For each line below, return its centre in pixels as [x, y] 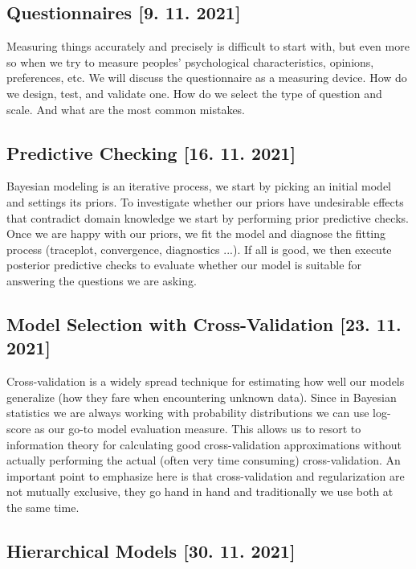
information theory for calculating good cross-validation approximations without [204, 444]
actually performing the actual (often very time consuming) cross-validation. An [204, 460]
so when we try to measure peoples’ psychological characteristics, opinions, [190, 61]
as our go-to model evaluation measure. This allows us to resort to [198, 428]
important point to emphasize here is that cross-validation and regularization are [206, 475]
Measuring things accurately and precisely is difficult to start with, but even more [208, 46]
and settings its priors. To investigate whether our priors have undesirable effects [205, 201]
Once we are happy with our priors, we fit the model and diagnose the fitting [196, 233]
